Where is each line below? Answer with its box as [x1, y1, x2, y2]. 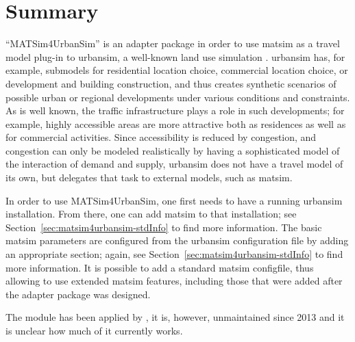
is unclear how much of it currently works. [5, 324, 183, 337]
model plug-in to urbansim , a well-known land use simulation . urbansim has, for [5, 49, 345, 64]
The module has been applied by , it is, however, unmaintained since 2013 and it [5, 310, 345, 324]
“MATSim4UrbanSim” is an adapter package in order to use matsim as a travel [5, 36, 340, 51]
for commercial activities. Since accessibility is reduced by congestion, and [5, 130, 317, 144]
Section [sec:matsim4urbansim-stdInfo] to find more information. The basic [5, 220, 322, 234]
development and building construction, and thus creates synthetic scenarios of [5, 76, 336, 90]
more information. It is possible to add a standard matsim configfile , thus [5, 260, 314, 274]
